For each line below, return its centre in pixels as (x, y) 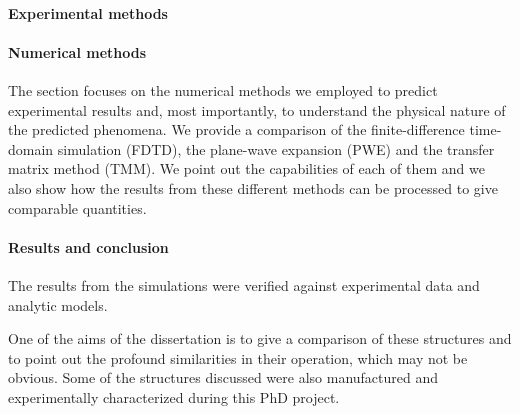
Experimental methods (88, 12)
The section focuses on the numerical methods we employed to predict (223, 89)
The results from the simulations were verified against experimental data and (244, 284)
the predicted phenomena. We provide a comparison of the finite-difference (236, 129)
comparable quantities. (77, 207)
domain (31, 148)
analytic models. (58, 304)
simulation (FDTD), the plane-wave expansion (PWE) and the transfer (276, 148)
